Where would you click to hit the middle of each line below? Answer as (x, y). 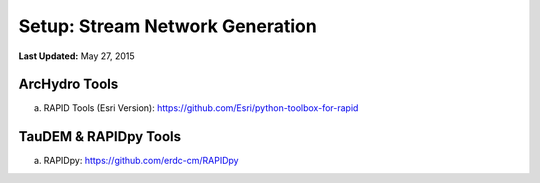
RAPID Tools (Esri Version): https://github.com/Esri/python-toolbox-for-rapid (201, 108)
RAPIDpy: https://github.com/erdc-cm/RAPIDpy (141, 161)
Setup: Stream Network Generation (167, 26)
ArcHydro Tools (68, 84)
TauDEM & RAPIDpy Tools (100, 136)
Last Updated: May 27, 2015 (76, 56)
